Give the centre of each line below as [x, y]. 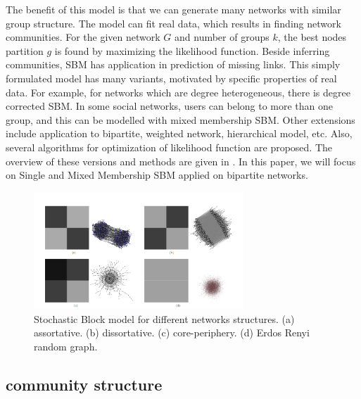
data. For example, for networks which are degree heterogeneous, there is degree [178, 92]
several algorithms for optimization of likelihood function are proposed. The [169, 147]
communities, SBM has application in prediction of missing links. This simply [173, 64]
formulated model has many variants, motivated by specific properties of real [171, 78]
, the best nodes [312, 37]
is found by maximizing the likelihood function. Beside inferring [192, 50]
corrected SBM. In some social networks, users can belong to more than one [170, 106]
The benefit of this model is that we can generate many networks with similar [173, 9]
